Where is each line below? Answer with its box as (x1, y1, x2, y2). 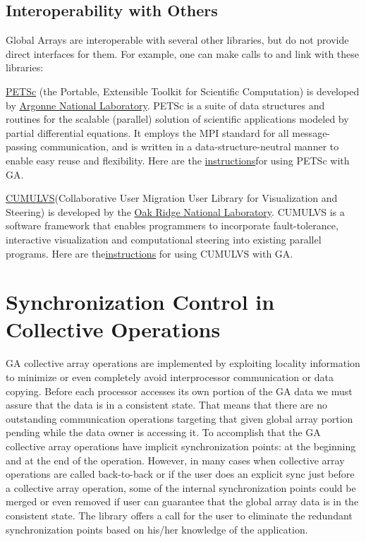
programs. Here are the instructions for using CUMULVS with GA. (6, 246, 293, 260)
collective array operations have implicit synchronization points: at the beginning (6, 438, 356, 453)
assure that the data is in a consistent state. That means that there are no (6, 397, 327, 412)
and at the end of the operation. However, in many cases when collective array (6, 452, 345, 467)
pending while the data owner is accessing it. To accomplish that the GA (6, 425, 321, 440)
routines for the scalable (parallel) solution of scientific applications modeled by (6, 112, 349, 126)
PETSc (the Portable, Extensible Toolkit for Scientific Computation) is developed (6, 83, 360, 98)
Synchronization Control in (6, 287, 275, 316)
